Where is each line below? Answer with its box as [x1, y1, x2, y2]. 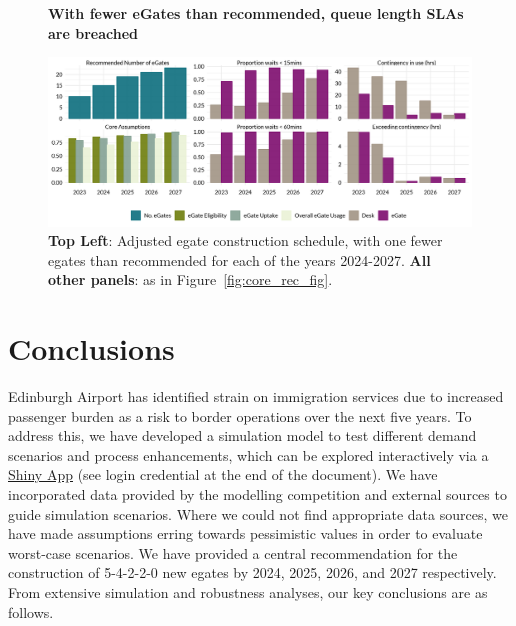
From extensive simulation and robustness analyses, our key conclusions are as [8, 581, 488, 602]
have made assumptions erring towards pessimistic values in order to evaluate [8, 523, 483, 544]
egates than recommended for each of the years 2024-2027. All [48, 249, 431, 270]
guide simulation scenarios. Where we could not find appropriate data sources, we [8, 503, 508, 524]
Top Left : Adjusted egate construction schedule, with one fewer [48, 230, 443, 251]
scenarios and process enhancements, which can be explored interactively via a [8, 444, 489, 465]
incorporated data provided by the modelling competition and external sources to [8, 484, 507, 504]
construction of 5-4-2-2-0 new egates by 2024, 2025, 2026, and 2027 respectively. [8, 562, 497, 583]
